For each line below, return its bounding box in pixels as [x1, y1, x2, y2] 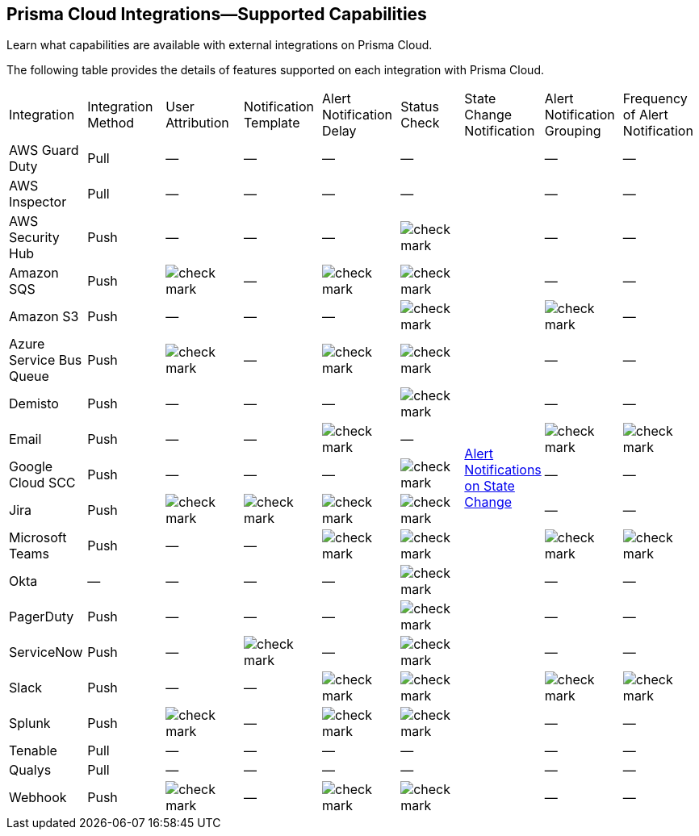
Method [87, 115, 135, 132]
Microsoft [9, 529, 67, 546]
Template [243, 115, 300, 132]
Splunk [9, 715, 51, 732]
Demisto [9, 395, 59, 412]
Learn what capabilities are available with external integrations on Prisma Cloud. [6, 38, 433, 52]
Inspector [9, 194, 67, 211]
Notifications [464, 462, 542, 479]
